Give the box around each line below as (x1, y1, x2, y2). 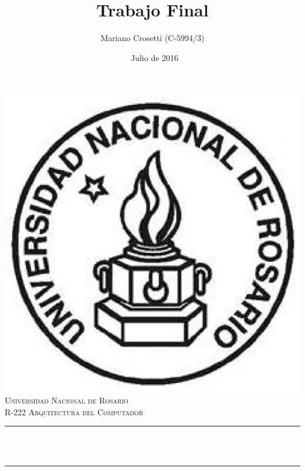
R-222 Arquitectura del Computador (5, 405, 143, 418)
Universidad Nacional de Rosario (5, 394, 128, 406)
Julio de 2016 (130, 51, 179, 63)
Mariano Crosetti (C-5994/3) (100, 32, 205, 44)
